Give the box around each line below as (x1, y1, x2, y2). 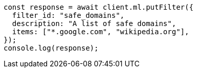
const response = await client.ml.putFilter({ (4, 3, 193, 11)
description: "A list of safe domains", (12, 19, 177, 28)
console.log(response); (4, 44, 99, 52)
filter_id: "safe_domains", (12, 11, 125, 19)
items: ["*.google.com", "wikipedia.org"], (12, 28, 189, 36)
